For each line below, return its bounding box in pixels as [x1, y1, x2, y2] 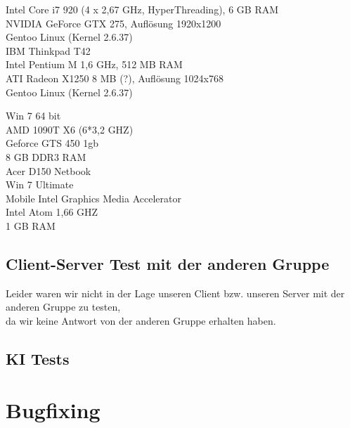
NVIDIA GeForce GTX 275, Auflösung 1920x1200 [6, 15, 221, 30]
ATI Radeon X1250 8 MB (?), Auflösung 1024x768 [6, 70, 224, 85]
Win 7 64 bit [6, 108, 61, 123]
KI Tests [6, 347, 70, 369]
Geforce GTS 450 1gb [6, 136, 99, 150]
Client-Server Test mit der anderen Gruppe [6, 252, 330, 274]
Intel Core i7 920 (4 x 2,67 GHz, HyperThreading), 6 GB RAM [6, 2, 279, 16]
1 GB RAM [6, 218, 56, 233]
